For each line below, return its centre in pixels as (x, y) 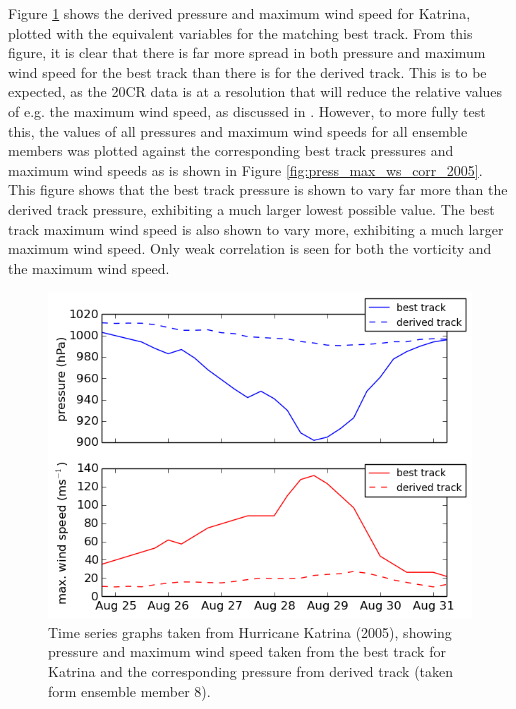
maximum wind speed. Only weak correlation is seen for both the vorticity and (250, 248)
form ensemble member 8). (129, 690)
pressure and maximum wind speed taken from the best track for (247, 651)
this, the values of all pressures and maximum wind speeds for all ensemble (238, 130)
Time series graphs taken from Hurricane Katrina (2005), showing (250, 631)
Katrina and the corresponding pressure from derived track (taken (251, 671)
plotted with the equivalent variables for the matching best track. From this (240, 32)
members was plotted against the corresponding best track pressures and (231, 150)
